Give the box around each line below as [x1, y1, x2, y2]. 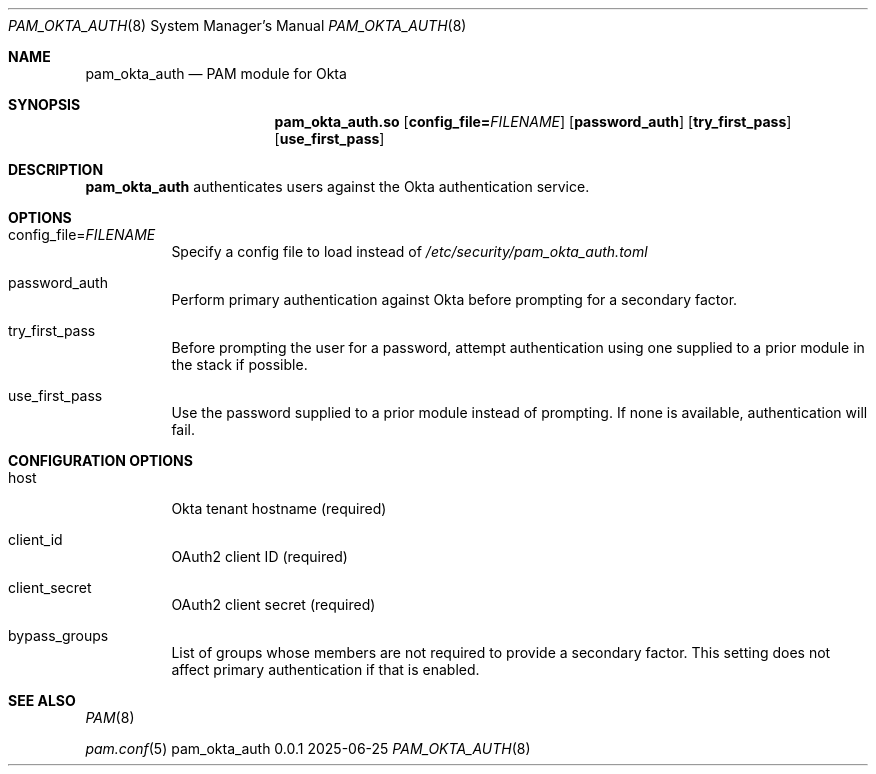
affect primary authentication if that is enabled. [171, 661, 480, 678]
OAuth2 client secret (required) [171, 596, 376, 613]
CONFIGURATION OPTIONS [8, 452, 193, 469]
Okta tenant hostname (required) [171, 500, 387, 517]
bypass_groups [8, 627, 109, 644]
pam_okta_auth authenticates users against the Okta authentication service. [85, 178, 590, 195]
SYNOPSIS [8, 96, 81, 113]
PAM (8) [85, 709, 135, 726]
